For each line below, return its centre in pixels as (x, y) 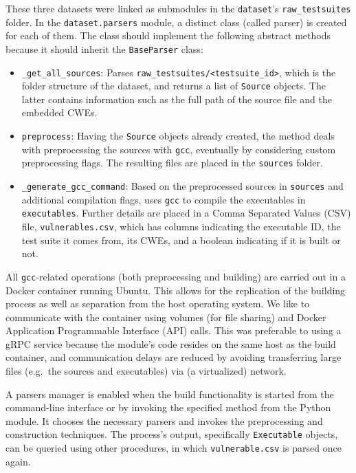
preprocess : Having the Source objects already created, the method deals (178, 136)
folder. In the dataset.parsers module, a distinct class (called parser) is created (176, 22)
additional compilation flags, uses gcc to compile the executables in (164, 199)
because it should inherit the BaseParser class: (104, 48)
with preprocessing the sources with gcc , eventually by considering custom (179, 149)
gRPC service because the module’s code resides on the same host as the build (171, 343)
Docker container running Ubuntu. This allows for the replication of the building (176, 290)
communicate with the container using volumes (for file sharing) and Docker (166, 317)
